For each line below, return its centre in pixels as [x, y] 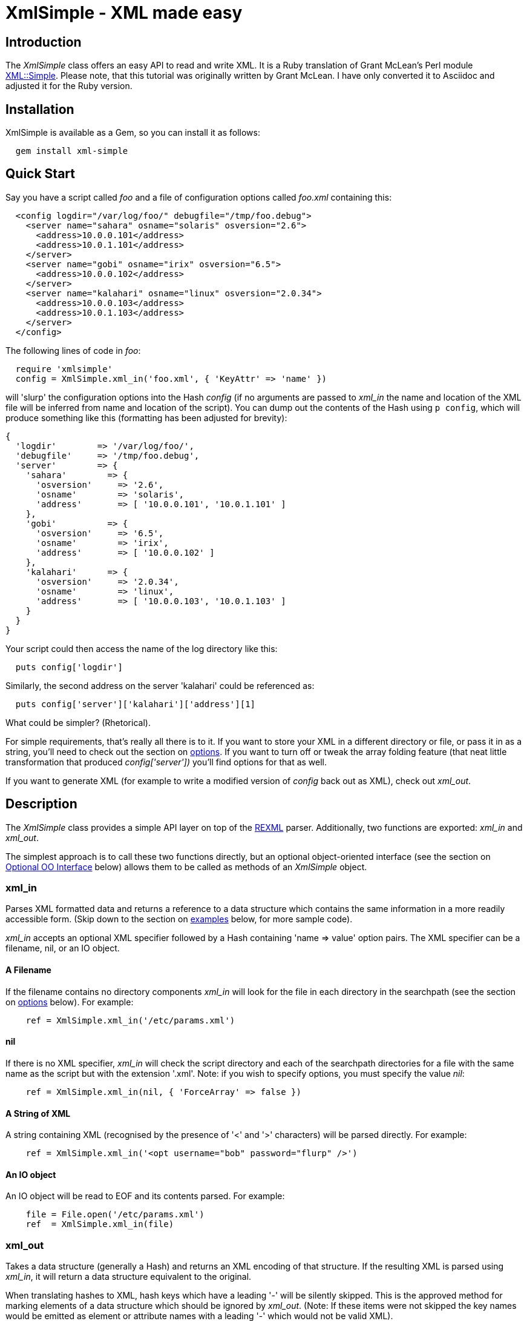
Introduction [44, 42]
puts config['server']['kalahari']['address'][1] [136, 704]
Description [41, 804]
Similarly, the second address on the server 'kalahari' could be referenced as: [160, 685]
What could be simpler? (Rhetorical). [78, 722]
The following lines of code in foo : [73, 350]
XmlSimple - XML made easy [124, 13]
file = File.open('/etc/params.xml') [115, 1215]
